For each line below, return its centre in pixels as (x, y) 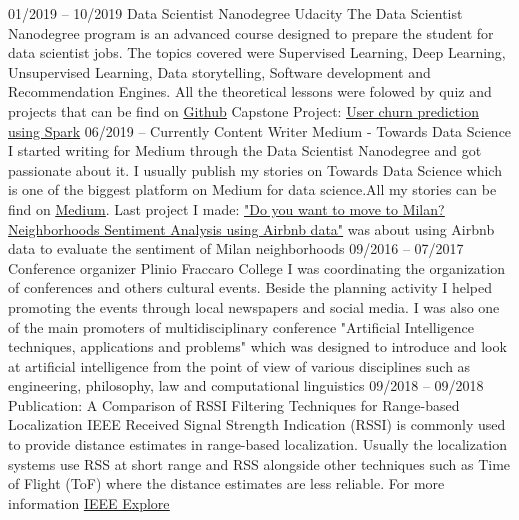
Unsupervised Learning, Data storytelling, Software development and (219, 71)
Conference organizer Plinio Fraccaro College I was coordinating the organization (256, 267)
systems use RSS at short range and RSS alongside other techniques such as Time (259, 463)
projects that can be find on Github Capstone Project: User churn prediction (243, 110)
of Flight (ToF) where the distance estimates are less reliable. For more (226, 483)
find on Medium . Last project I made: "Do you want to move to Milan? (226, 208)
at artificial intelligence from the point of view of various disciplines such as (239, 365)
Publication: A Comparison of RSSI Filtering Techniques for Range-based (234, 404)
